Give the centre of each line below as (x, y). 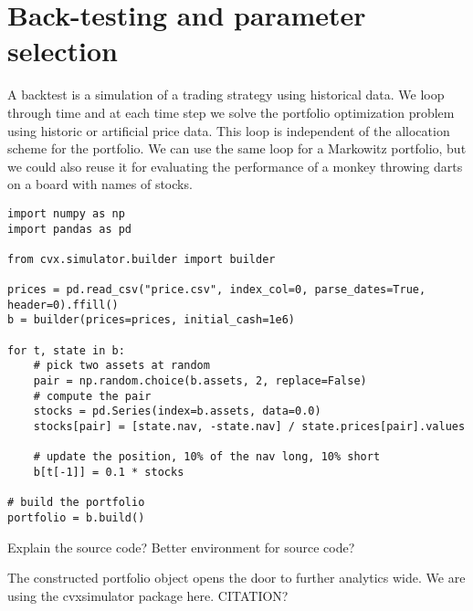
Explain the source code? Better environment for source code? (181, 547)
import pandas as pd (70, 229)
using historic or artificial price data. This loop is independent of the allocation (229, 130)
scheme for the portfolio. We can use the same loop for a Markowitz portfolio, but (237, 148)
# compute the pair (92, 396)
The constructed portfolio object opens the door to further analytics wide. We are (236, 578)
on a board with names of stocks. (100, 184)
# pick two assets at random (121, 366)
